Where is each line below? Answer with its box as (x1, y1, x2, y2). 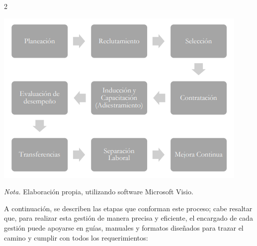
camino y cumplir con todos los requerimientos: (4, 232, 148, 243)
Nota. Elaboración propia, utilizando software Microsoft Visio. (4, 186, 193, 197)
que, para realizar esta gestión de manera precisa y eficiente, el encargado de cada (4, 213, 253, 223)
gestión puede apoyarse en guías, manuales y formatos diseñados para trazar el (4, 222, 244, 233)
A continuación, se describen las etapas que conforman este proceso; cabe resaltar (4, 203, 253, 213)
